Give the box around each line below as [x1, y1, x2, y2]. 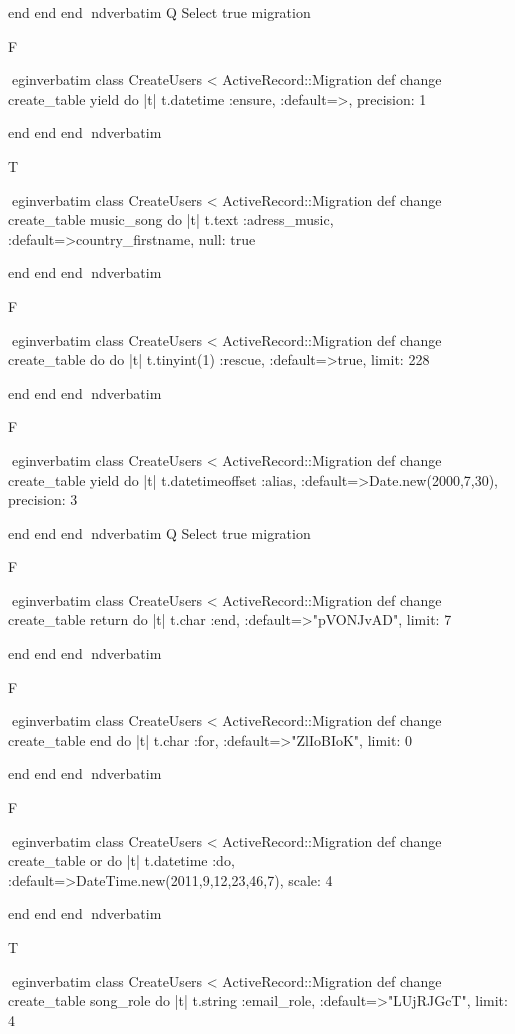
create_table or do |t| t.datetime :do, [8, 850, 235, 871]
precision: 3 [8, 489, 78, 510]
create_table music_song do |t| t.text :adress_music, [8, 209, 334, 230]
